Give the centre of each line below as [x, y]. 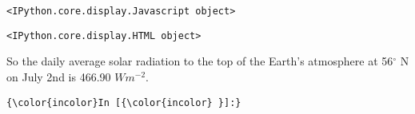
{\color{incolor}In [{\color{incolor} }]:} [124, 102]
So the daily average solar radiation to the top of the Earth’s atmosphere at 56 [200, 61]
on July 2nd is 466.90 [59, 76]
